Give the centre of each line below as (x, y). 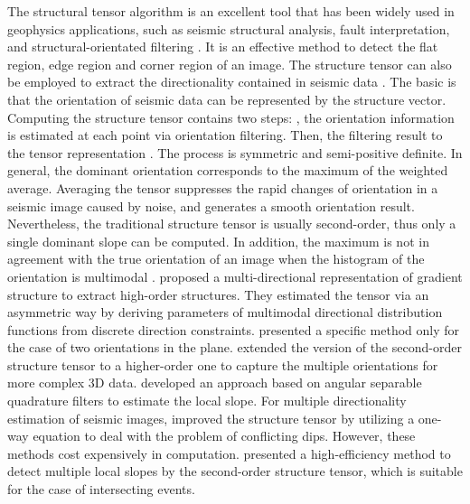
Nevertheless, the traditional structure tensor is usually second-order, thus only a (232, 224)
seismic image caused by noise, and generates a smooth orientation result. (211, 205)
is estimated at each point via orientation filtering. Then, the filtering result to (225, 135)
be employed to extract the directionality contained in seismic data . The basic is (232, 82)
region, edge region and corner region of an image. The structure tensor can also (230, 64)
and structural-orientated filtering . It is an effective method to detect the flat (223, 47)
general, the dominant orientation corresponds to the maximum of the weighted (228, 170)
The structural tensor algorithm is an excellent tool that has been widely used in (231, 11)
